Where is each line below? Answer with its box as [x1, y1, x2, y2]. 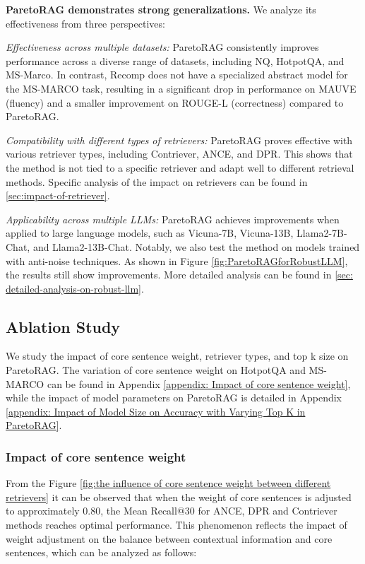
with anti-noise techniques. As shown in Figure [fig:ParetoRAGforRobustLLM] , [6, 253, 348, 268]
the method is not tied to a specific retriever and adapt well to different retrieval [6, 160, 354, 175]
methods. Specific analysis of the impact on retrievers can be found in [6, 174, 308, 189]
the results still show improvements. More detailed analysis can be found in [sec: [6, 267, 353, 282]
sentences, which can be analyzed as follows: [6, 545, 197, 560]
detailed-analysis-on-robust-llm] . [6, 281, 144, 295]
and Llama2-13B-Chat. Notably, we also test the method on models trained [32, 239, 360, 254]
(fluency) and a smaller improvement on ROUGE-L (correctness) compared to [6, 95, 344, 110]
